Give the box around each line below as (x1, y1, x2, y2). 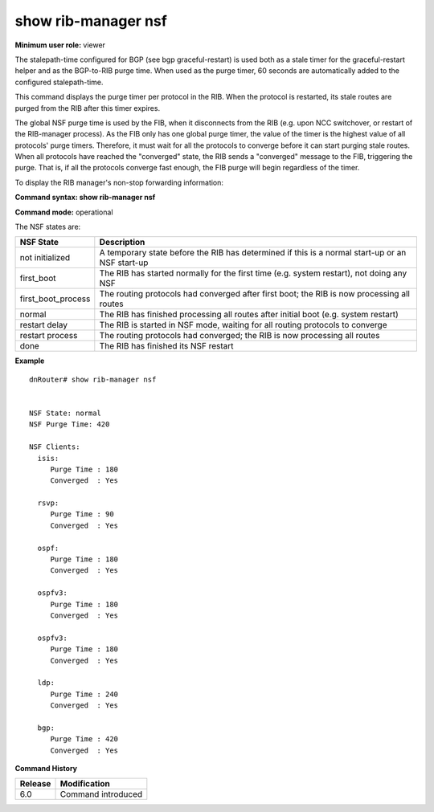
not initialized (19, 252, 71, 263)
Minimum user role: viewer (14, 40, 106, 50)
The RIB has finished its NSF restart (99, 341, 234, 352)
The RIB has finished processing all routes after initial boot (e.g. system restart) (99, 309, 399, 320)
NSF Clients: (29, 443, 80, 451)
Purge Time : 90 (50, 510, 114, 519)
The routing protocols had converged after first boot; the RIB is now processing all (99, 288, 410, 300)
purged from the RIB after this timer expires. (14, 103, 161, 112)
